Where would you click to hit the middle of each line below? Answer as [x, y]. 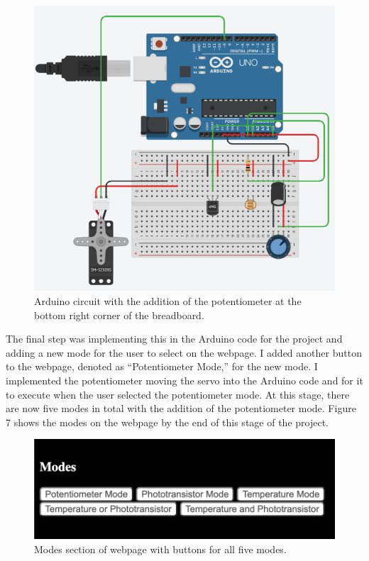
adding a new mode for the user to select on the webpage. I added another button [184, 352]
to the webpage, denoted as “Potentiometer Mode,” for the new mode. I [162, 366]
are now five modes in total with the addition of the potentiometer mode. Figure [181, 408]
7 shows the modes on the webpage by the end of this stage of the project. [167, 422]
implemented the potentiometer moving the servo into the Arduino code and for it [184, 380]
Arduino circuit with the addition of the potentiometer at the [168, 301]
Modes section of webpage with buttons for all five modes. [160, 549]
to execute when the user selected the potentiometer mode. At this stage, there [178, 394]
